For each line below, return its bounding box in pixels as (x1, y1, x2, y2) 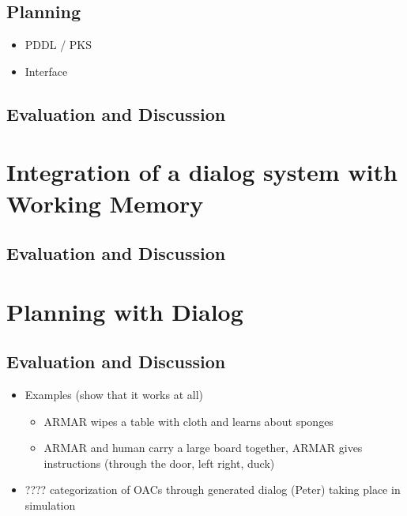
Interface (24, 62, 68, 79)
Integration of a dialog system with (6, 156, 398, 188)
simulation (24, 497, 76, 514)
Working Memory (6, 186, 204, 219)
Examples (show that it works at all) (24, 386, 204, 403)
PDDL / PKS (24, 36, 92, 53)
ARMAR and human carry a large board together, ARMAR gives (43, 439, 363, 456)
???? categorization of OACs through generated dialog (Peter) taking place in (24, 481, 401, 498)
